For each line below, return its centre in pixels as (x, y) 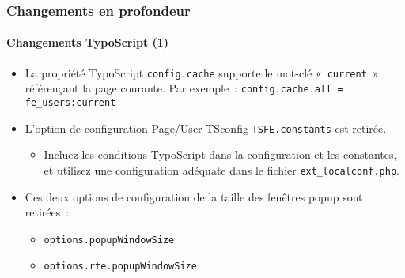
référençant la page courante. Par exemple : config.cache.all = (184, 88)
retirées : (47, 212)
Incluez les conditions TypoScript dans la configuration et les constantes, (220, 154)
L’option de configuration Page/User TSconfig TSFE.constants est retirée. (206, 128)
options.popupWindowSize (109, 240)
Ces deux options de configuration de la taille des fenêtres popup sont (194, 196)
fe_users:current (70, 102)
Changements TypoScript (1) (88, 42)
